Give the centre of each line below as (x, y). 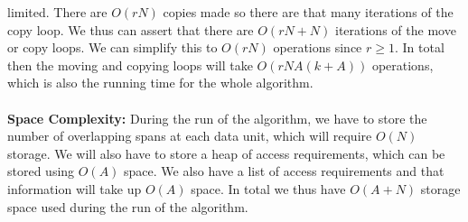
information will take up (75, 188)
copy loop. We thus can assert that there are (131, 29)
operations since (318, 47)
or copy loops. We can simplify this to (112, 47)
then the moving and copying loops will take (130, 65)
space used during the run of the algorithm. (128, 206)
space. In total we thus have (268, 188)
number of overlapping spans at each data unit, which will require (190, 136)
